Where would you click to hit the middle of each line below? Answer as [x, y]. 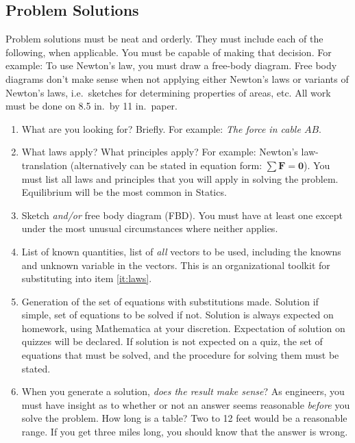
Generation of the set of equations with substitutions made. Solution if [170, 301]
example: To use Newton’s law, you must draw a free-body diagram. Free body [171, 65]
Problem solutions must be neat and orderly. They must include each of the [164, 39]
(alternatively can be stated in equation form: [166, 165]
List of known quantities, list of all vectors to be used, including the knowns [181, 251]
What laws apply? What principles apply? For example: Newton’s [160, 152]
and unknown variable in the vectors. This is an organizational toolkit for [176, 265]
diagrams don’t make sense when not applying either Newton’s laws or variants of [177, 78]
